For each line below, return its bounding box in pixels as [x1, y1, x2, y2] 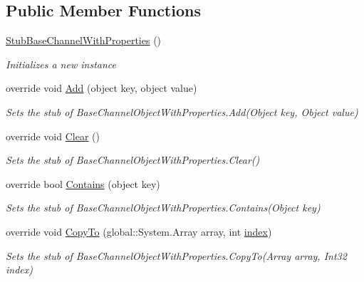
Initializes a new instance [6, 56, 116, 71]
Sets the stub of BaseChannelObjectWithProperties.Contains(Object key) [6, 200, 321, 215]
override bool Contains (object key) [6, 176, 160, 191]
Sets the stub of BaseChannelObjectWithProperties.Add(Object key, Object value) [6, 104, 358, 119]
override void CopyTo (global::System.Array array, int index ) [6, 224, 272, 239]
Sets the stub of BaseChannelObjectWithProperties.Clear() [6, 152, 260, 167]
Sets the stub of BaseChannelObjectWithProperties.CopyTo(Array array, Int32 [6, 248, 347, 263]
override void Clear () [6, 128, 100, 143]
